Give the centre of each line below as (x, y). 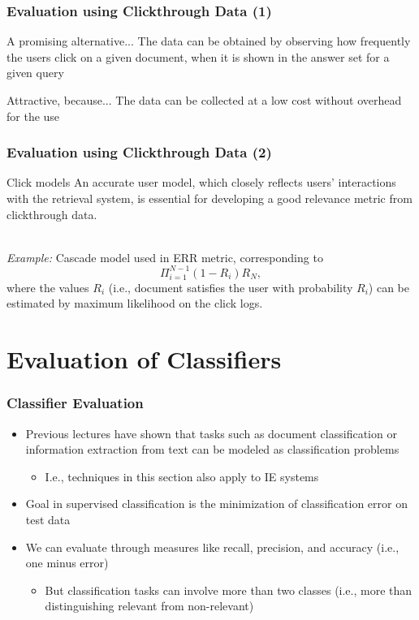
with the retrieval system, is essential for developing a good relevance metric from (209, 198)
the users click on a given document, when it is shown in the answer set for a (198, 56)
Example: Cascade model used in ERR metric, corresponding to (165, 257)
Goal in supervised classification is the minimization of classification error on (216, 504)
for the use (33, 116)
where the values (48, 287)
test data (48, 520)
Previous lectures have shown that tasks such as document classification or (211, 433)
